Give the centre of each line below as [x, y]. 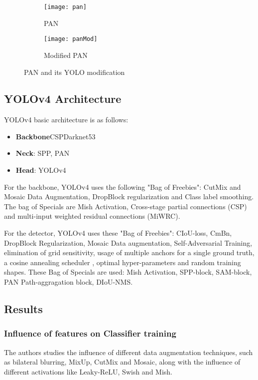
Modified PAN [66, 55]
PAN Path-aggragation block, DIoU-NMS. [68, 282]
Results [23, 309]
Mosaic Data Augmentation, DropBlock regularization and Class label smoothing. [129, 196]
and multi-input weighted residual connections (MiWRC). [92, 216]
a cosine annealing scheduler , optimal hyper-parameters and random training [123, 262]
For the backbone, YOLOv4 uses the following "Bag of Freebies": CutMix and [123, 187]
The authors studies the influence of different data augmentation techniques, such [129, 352]
